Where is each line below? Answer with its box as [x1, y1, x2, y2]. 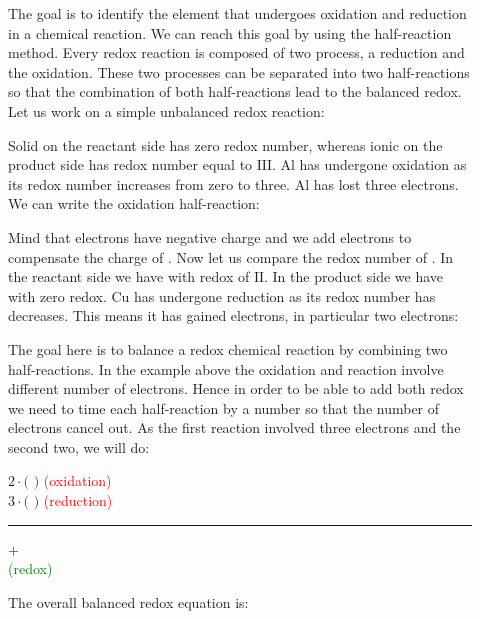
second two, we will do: [8, 436, 150, 457]
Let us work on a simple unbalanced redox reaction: [8, 100, 325, 121]
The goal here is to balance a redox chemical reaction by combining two [8, 338, 448, 359]
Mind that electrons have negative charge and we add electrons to [8, 226, 412, 247]
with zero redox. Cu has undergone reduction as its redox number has [8, 285, 436, 306]
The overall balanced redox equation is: [8, 591, 249, 612]
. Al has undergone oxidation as [271, 154, 467, 175]
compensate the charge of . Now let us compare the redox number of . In [8, 246, 454, 267]
